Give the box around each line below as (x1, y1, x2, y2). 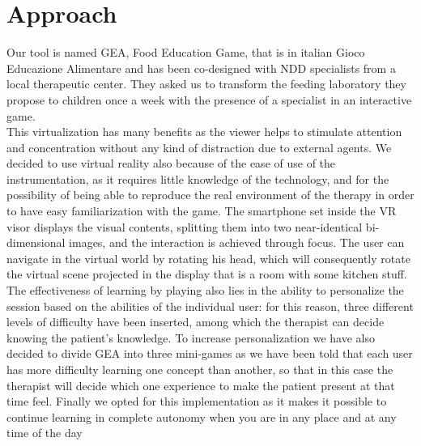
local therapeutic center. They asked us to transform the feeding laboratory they (6, 75, 406, 92)
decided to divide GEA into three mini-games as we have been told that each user (6, 345, 413, 362)
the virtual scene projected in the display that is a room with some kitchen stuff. (6, 265, 407, 282)
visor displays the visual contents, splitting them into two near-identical (6, 218, 363, 235)
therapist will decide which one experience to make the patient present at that (6, 376, 395, 393)
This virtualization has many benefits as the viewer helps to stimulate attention (6, 123, 402, 140)
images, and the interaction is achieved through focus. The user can (69, 234, 405, 251)
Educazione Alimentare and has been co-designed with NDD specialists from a (6, 59, 396, 76)
